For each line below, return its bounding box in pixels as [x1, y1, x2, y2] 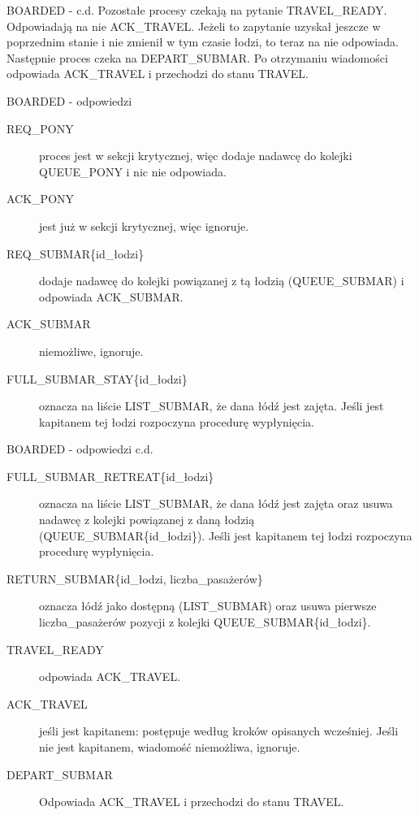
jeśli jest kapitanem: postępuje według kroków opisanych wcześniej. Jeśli [39, 722, 399, 739]
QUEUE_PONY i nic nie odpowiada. [39, 163, 227, 180]
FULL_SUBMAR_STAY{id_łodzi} [6, 370, 188, 387]
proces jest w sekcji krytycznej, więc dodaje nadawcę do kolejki [39, 147, 352, 164]
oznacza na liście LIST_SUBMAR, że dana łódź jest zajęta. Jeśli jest [39, 397, 384, 414]
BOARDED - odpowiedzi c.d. [6, 440, 153, 457]
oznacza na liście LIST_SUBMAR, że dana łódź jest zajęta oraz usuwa [39, 495, 393, 512]
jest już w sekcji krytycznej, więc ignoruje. [39, 217, 249, 234]
